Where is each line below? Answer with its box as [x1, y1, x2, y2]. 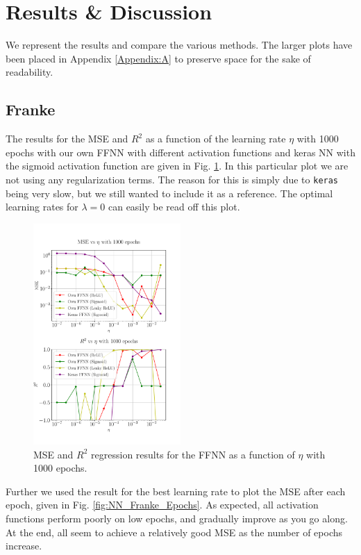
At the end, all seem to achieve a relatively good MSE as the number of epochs [6, 524, 343, 539]
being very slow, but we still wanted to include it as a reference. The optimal [6, 185, 333, 200]
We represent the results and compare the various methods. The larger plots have [6, 38, 353, 52]
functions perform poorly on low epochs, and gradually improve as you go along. [6, 511, 348, 525]
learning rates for [6, 199, 78, 214]
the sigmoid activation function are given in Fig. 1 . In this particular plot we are [6, 158, 349, 173]
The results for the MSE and [6, 131, 128, 146]
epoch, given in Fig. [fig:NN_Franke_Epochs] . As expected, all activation [6, 497, 319, 512]
